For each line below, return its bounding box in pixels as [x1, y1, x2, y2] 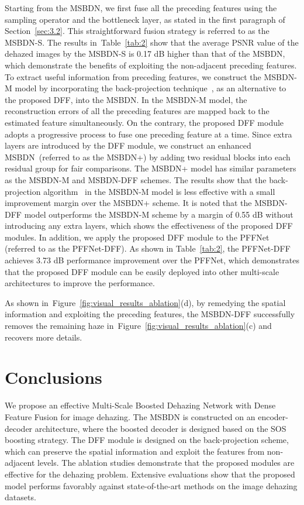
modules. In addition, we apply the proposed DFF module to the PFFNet [5, 231, 270, 243]
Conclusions [5, 365, 102, 389]
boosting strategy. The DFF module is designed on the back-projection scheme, [5, 434, 289, 446]
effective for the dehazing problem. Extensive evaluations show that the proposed [5, 468, 295, 480]
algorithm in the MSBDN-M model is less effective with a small [43, 185, 275, 197]
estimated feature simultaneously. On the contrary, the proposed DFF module [5, 116, 284, 128]
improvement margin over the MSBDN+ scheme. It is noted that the [5, 197, 252, 209]
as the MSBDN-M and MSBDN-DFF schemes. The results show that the [5, 173, 267, 185]
